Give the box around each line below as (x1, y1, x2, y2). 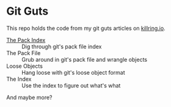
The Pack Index (6, 36, 46, 43)
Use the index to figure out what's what (21, 81, 121, 89)
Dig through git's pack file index (21, 43, 102, 50)
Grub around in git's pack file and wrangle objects (21, 56, 148, 63)
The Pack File (6, 49, 41, 56)
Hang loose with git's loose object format (21, 68, 125, 76)
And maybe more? (6, 94, 53, 101)
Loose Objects (6, 62, 43, 70)
